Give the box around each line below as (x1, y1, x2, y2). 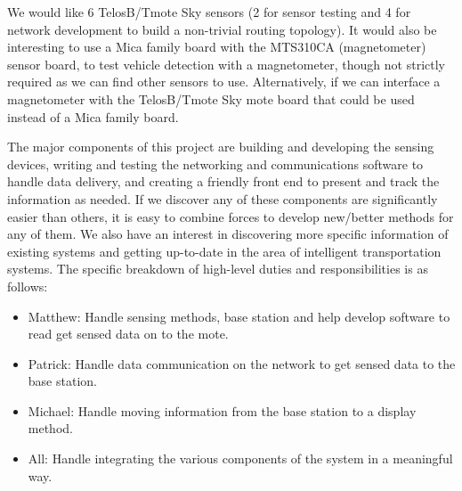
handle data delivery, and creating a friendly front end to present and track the (7, 172, 440, 191)
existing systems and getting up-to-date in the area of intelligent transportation (7, 241, 442, 260)
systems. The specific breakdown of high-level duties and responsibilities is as (7, 259, 428, 278)
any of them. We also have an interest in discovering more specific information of (7, 225, 449, 243)
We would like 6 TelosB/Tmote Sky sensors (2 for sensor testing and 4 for (7, 3, 411, 20)
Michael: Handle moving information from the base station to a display (28, 401, 417, 420)
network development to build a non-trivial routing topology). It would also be (7, 20, 437, 38)
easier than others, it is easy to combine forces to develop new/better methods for (7, 207, 454, 225)
